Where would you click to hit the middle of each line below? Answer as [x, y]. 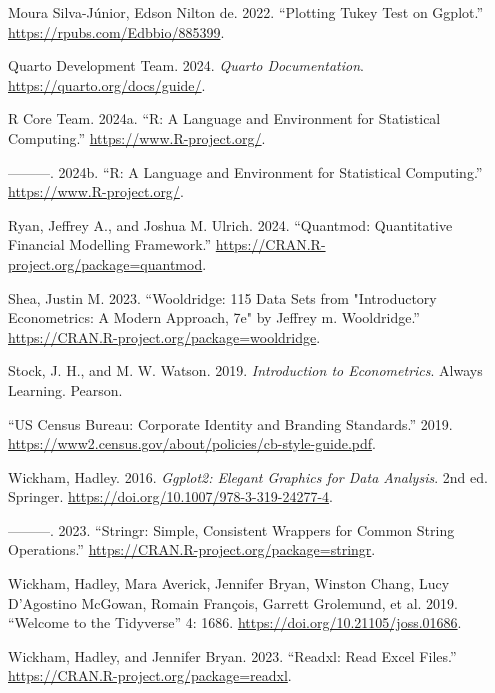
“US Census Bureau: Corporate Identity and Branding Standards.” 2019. [230, 423]
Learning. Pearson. [65, 389]
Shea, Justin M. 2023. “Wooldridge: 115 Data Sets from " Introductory [222, 297]
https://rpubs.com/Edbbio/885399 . [116, 31]
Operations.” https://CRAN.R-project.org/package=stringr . [192, 549]
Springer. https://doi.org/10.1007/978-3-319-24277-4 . [170, 496]
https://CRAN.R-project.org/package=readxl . [150, 675]
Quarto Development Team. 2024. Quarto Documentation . [186, 65]
